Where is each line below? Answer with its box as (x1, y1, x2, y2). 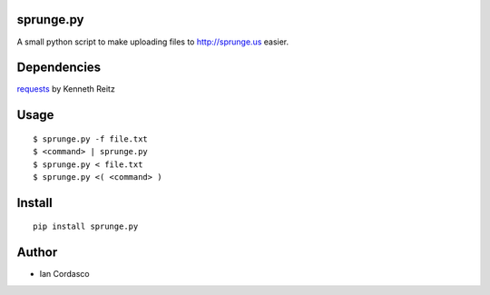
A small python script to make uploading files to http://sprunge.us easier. (16, 36, 289, 47)
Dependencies (16, 60, 102, 75)
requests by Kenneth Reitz (16, 84, 115, 94)
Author (16, 245, 58, 261)
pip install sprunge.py (33, 221, 139, 231)
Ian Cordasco (39, 269, 90, 280)
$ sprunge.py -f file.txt (33, 133, 149, 144)
